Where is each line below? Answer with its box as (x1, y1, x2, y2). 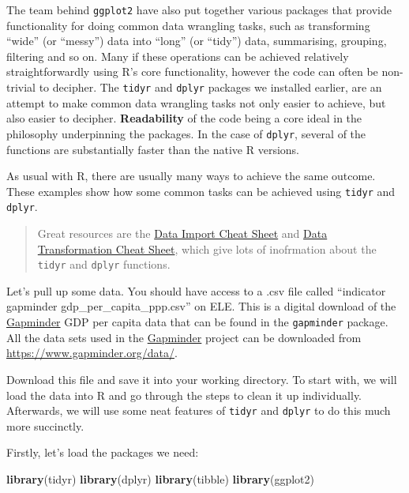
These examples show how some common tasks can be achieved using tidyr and (6, 183, 396, 199)
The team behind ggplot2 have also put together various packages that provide (6, 2, 392, 17)
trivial (6, 79, 36, 96)
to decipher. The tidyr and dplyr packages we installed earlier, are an (39, 79, 382, 96)
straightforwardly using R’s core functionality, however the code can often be (6, 63, 378, 80)
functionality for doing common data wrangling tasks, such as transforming (6, 17, 370, 33)
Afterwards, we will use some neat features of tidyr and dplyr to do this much (6, 402, 391, 419)
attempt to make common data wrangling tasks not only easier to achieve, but (6, 94, 386, 111)
